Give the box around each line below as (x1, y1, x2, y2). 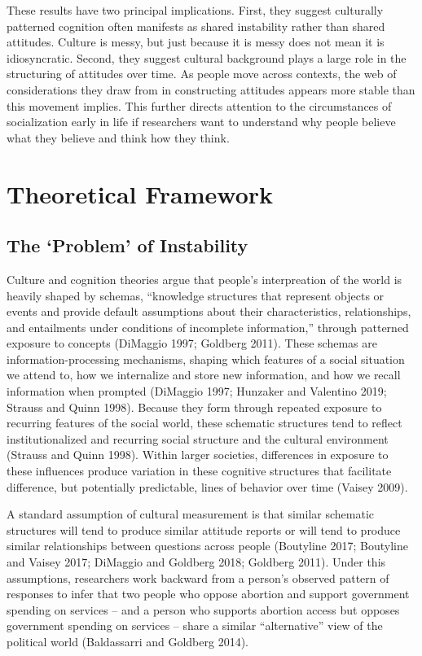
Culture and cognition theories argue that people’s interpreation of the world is (7, 270, 402, 287)
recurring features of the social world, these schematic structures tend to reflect (7, 414, 402, 431)
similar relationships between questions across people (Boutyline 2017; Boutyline (7, 537, 408, 554)
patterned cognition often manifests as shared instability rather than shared (7, 17, 385, 34)
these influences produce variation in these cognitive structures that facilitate (7, 462, 392, 479)
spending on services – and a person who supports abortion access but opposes (7, 601, 400, 618)
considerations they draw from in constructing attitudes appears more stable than (7, 81, 415, 98)
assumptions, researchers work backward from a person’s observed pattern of (7, 569, 389, 586)
